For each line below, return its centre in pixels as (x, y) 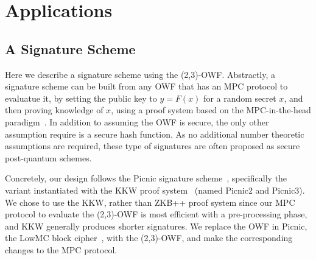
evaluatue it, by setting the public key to (81, 98)
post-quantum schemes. (48, 157)
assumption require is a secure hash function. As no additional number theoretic (155, 134)
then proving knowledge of (54, 110)
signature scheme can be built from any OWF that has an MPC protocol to (146, 86)
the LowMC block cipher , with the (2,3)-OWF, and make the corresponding (149, 238)
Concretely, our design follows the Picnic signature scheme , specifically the (146, 178)
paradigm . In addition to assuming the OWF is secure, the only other (137, 121)
